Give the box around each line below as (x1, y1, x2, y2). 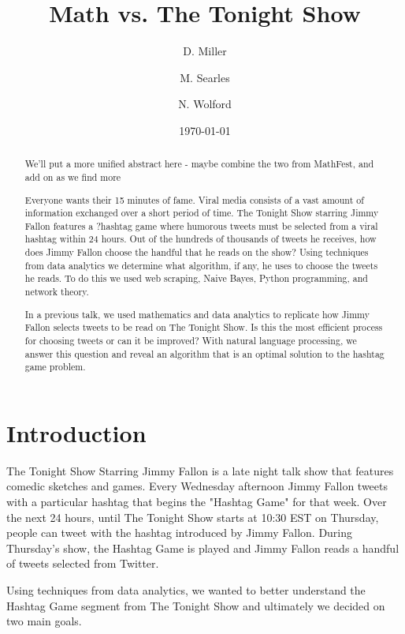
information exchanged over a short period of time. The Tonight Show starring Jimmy (24, 206, 379, 219)
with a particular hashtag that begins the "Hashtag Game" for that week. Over (6, 493, 387, 510)
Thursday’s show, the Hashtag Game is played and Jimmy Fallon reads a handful (6, 539, 399, 556)
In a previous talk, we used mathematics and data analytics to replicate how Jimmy (24, 307, 370, 321)
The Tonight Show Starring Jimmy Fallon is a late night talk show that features (6, 462, 394, 478)
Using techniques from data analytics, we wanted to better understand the (6, 582, 366, 598)
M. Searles (180, 69, 230, 85)
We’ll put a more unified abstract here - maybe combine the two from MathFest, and (24, 157, 374, 171)
